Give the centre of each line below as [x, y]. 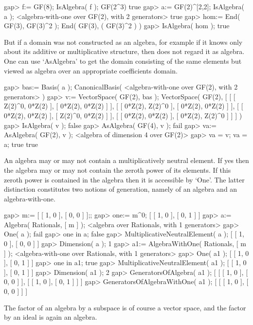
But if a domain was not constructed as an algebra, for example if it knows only [123, 42]
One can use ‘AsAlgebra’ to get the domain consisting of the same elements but [123, 61]
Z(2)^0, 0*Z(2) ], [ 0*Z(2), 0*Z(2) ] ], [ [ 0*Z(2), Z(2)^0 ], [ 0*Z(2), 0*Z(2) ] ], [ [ [124, 106]
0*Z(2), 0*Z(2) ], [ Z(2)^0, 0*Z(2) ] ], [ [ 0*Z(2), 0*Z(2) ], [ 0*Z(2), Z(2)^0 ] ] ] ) [123, 115]
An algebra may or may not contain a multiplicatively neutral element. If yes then [126, 160]
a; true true [21, 144]
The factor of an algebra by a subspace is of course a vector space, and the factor [125, 307]
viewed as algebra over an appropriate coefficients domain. [91, 70]
